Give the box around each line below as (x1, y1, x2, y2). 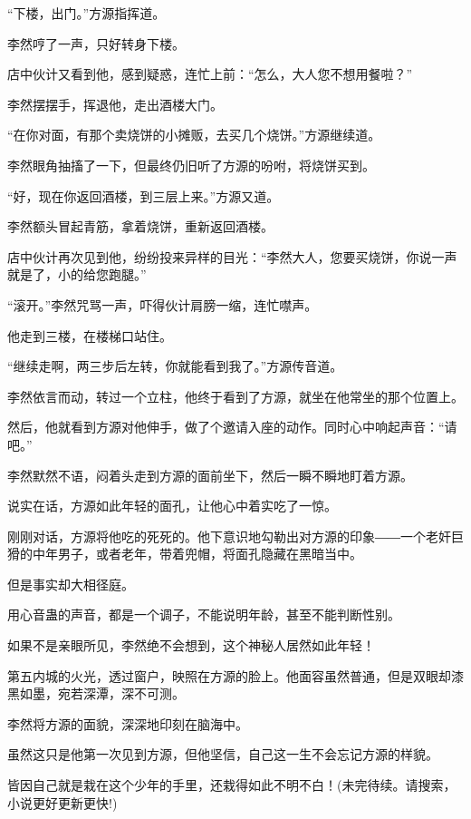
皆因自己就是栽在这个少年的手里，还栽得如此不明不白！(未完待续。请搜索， (7, 775, 457, 795)
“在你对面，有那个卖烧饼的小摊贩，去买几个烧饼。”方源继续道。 (7, 125, 381, 144)
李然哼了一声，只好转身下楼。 (7, 34, 185, 53)
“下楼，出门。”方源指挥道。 (7, 4, 166, 22)
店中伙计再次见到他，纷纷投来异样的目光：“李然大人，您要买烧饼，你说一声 (7, 247, 457, 266)
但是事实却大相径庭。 (7, 574, 134, 593)
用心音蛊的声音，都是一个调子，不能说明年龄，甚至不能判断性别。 (7, 605, 400, 624)
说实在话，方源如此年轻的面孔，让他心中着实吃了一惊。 (7, 496, 337, 515)
